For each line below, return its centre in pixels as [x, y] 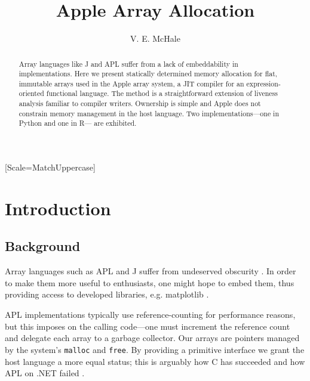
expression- [263, 83]
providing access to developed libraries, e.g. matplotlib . [107, 294]
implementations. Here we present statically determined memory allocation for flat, [148, 74]
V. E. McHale [155, 38]
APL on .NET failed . [45, 373]
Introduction [58, 208]
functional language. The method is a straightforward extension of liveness [162, 93]
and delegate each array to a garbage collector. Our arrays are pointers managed [152, 338]
